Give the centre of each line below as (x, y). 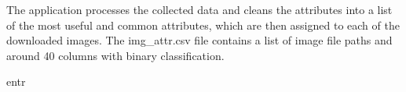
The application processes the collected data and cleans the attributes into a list (199, 9)
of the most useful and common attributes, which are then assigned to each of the (203, 25)
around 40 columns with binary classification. (115, 55)
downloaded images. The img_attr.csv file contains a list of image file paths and (199, 40)
